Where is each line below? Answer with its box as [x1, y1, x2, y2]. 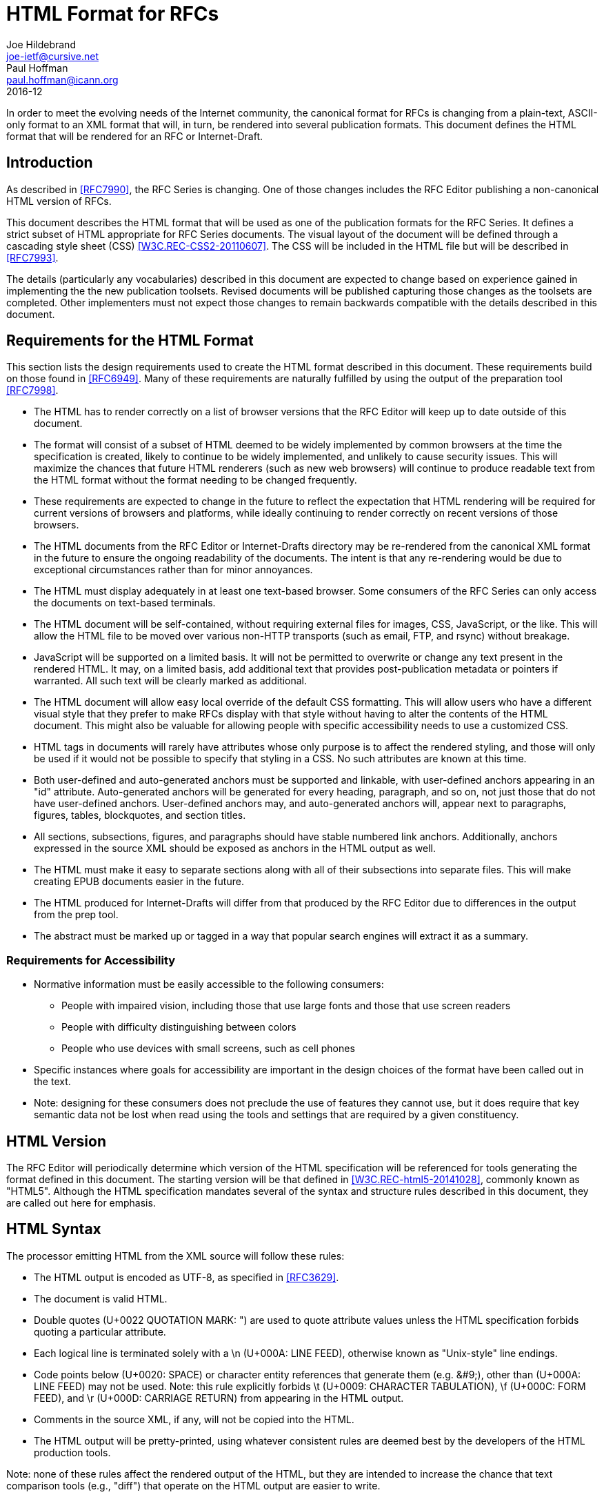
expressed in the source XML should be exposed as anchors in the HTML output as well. [34, 842, 436, 855]
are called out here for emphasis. [6, 1197, 156, 1209]
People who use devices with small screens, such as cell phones [61, 1042, 355, 1055]
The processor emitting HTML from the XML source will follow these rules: [6, 1249, 345, 1262]
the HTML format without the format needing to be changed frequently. [34, 474, 357, 486]
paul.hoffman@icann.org [6, 73, 119, 86]
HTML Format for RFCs [6, 2, 219, 26]
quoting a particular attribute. [34, 1325, 166, 1338]
